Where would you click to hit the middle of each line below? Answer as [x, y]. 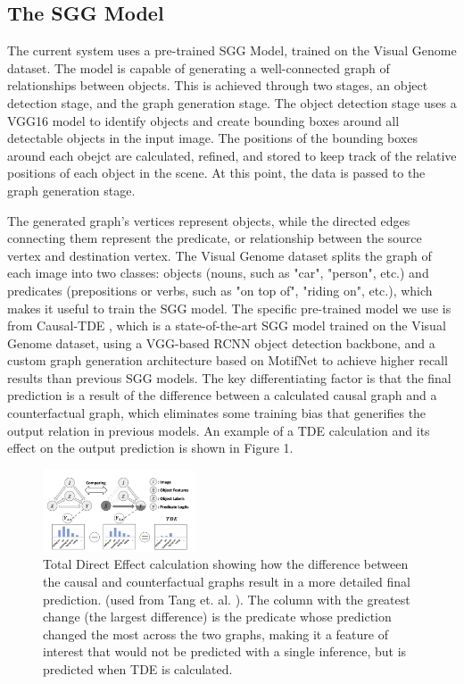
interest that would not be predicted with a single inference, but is [225, 651]
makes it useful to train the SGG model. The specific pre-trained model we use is [229, 308]
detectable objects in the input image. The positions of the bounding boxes [212, 138]
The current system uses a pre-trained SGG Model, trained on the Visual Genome [232, 50]
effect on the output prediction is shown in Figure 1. [150, 448]
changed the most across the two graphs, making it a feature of [215, 634]
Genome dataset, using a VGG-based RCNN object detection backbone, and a [221, 342]
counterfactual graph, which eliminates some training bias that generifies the [217, 413]
